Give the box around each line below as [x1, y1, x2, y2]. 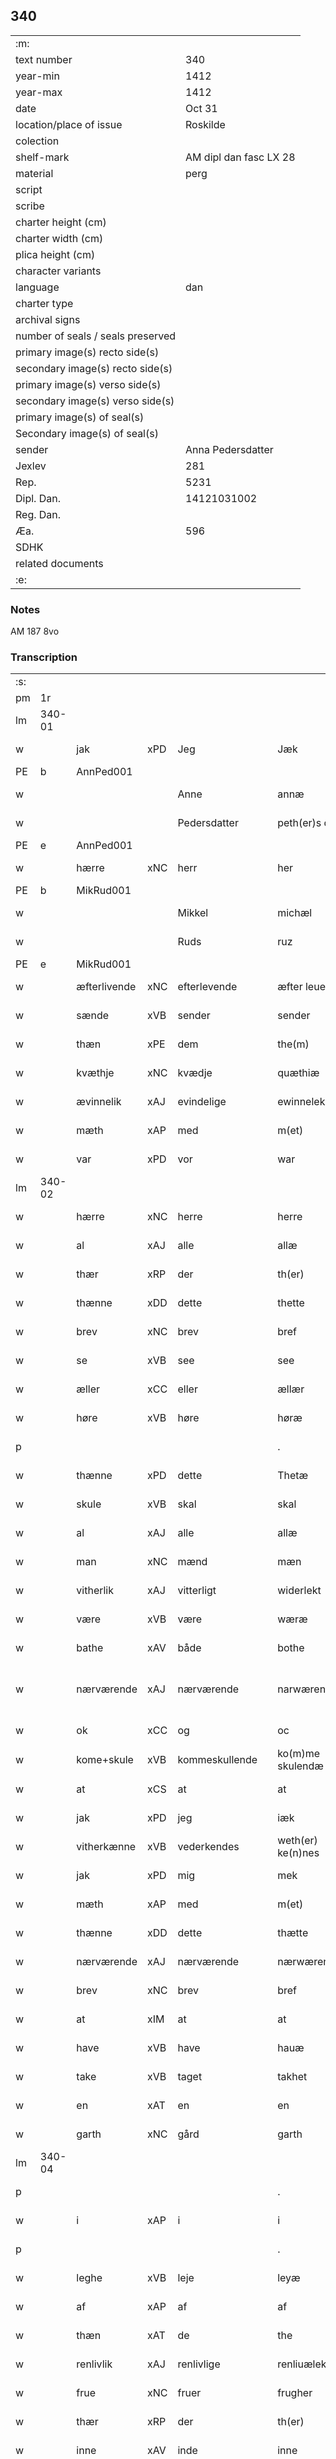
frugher [277, 2386, 313, 2400]
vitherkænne [76, 1840, 137, 1854]
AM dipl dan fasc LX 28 [185, 150, 296, 164]
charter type [15, 296, 74, 310]
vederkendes [177, 1840, 240, 1854]
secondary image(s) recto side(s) [15, 361, 173, 375]
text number [15, 52, 73, 66]
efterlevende [177, 980, 238, 994]
